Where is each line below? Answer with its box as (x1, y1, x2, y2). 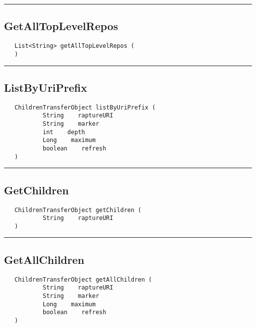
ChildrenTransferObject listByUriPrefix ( (14, 104, 156, 111)
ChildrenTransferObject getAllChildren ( (14, 276, 152, 283)
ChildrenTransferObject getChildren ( (14, 206, 142, 214)
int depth (42, 128, 85, 136)
